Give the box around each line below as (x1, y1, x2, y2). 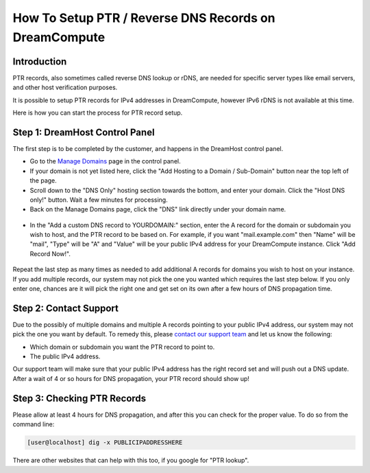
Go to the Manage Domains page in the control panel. (29, 157, 181, 165)
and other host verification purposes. (12, 83, 118, 92)
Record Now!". (29, 249, 71, 257)
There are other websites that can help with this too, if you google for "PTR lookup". (12, 457, 249, 465)
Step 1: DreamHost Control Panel (12, 126, 155, 138)
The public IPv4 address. (29, 352, 101, 360)
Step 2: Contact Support (12, 302, 119, 314)
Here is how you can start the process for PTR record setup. (12, 108, 183, 117)
